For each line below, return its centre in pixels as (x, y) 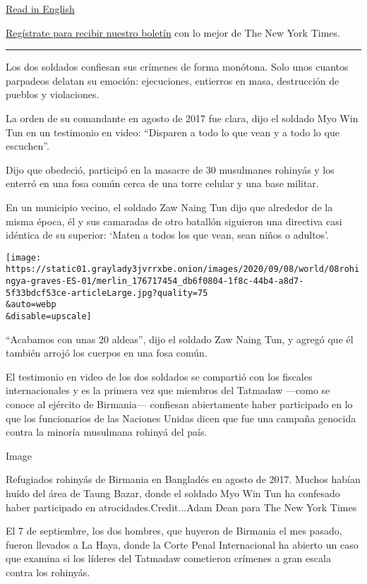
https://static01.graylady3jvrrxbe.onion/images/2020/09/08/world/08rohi (183, 269)
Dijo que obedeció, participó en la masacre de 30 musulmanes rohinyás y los (170, 169)
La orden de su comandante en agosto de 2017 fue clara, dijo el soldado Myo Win (182, 118)
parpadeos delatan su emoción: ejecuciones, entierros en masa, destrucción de (173, 80)
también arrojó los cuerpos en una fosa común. (107, 353)
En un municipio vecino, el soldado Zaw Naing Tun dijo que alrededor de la (169, 207)
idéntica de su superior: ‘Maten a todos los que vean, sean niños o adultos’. (167, 235)
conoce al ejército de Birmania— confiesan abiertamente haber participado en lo (179, 404)
